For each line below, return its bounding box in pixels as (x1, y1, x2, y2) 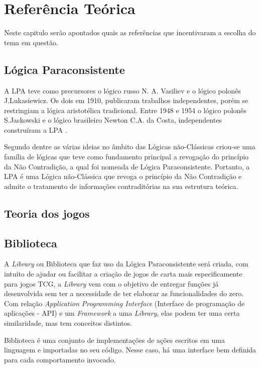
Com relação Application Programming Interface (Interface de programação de (4, 298, 245, 308)
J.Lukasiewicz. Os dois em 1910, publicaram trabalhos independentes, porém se (4, 95, 248, 106)
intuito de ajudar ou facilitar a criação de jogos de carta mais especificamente (4, 268, 242, 279)
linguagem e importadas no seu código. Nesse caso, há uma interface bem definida (4, 344, 256, 355)
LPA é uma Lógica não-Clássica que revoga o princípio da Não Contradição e (4, 171, 242, 181)
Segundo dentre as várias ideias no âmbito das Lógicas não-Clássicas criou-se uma (4, 141, 255, 152)
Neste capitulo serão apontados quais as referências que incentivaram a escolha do (4, 27, 256, 38)
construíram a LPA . (4, 124, 67, 135)
